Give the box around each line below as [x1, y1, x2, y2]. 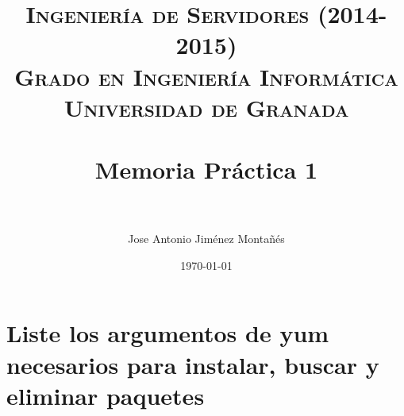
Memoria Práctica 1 [94, 153, 318, 186]
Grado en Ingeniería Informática [14, 60, 398, 92]
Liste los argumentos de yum [6, 317, 329, 349]
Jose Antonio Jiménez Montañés [128, 230, 285, 247]
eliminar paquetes [6, 379, 205, 411]
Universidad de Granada [63, 91, 349, 123]
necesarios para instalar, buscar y [6, 348, 379, 380]
